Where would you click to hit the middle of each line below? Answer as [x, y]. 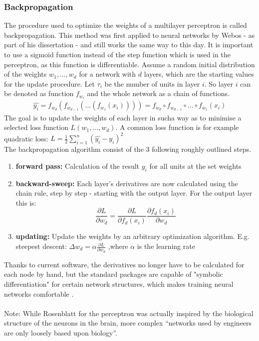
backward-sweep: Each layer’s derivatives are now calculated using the [127, 183]
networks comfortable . [39, 293]
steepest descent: [41, 246]
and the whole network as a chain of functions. [158, 93]
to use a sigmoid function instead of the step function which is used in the [117, 54]
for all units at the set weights [195, 166]
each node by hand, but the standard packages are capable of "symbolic [114, 274]
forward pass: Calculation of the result [78, 166]
